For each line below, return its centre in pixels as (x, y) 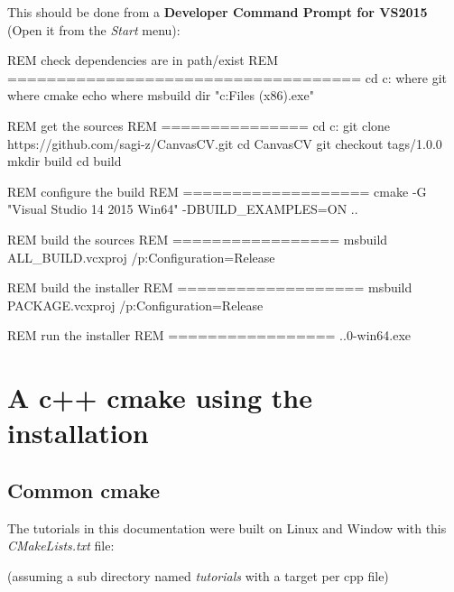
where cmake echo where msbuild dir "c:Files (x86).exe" (161, 95)
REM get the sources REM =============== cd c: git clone (199, 125)
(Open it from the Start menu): (94, 29)
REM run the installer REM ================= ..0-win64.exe (209, 335)
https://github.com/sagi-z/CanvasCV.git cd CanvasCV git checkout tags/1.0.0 (225, 143)
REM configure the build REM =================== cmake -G (217, 191)
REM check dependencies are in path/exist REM (143, 60)
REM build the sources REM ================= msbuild (198, 239)
